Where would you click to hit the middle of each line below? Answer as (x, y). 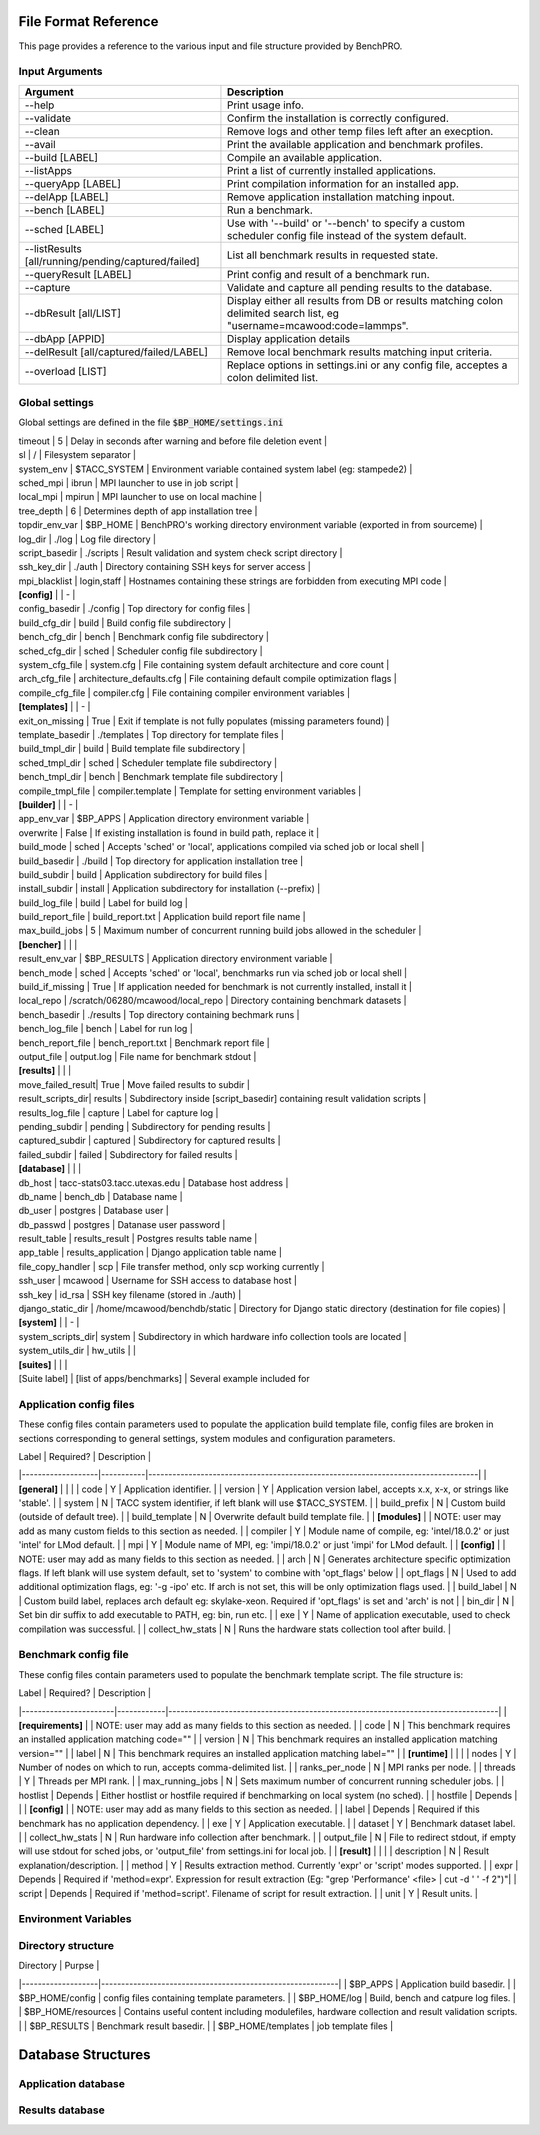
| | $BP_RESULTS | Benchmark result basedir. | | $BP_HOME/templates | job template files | (206, 2026)
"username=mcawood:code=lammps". (317, 325)
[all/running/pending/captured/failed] (112, 261)
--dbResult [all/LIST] (73, 313)
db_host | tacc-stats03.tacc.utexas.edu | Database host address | (153, 1182)
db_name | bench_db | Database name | (101, 1196)
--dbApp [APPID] (64, 338)
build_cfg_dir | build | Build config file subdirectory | (125, 622)
